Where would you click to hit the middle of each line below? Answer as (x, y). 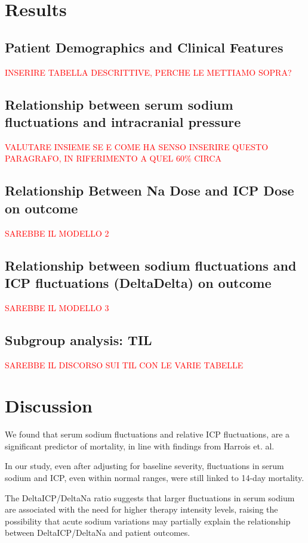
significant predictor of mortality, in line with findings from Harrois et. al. (140, 446)
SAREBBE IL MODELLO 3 (57, 307)
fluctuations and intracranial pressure (123, 121)
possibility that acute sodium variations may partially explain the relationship (148, 521)
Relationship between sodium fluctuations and (151, 265)
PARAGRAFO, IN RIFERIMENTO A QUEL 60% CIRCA (113, 158)
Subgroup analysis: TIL (78, 339)
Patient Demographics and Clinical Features (144, 47)
